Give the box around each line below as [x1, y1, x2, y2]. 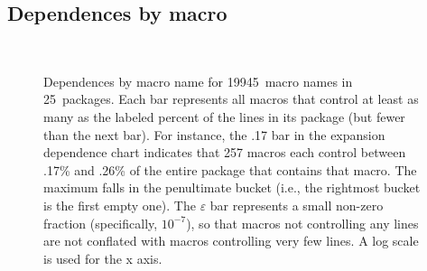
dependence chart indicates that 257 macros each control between [43, 143, 406, 162]
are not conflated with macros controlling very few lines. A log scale [43, 231, 419, 250]
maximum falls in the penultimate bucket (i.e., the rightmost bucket [43, 178, 421, 197]
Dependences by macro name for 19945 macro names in [43, 71, 353, 90]
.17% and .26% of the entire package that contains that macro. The [43, 160, 417, 179]
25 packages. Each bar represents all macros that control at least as [43, 89, 419, 108]
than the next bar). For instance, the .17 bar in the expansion [43, 125, 385, 144]
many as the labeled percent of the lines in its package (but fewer [43, 107, 405, 126]
